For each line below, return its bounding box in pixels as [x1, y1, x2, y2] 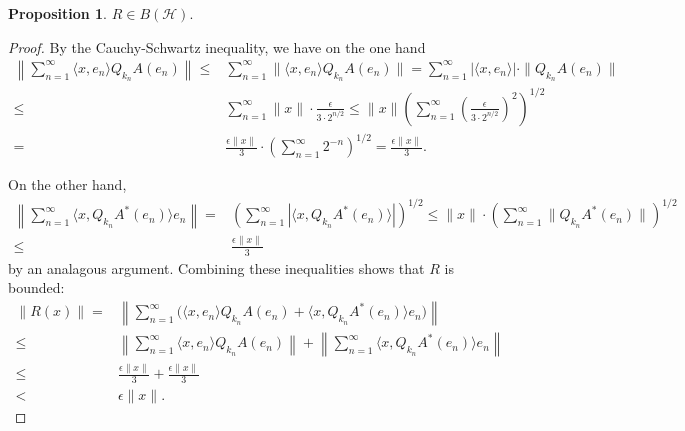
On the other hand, [8, 174, 127, 195]
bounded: [8, 277, 65, 298]
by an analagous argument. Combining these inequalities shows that [8, 257, 425, 278]
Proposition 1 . [8, 3, 107, 23]
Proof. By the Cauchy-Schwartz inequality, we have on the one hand [8, 36, 426, 57]
